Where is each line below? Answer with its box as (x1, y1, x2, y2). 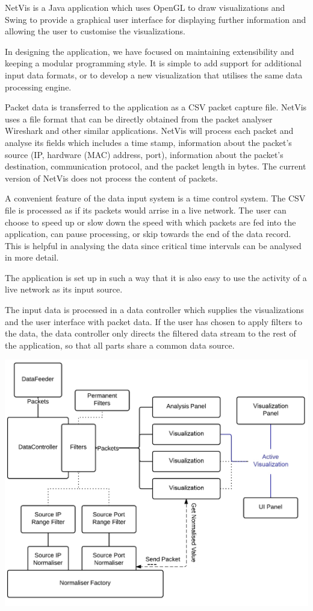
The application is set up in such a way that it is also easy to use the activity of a (5, 271, 307, 283)
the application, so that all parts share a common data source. (5, 338, 235, 351)
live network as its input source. (5, 283, 123, 296)
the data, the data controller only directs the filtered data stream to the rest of (5, 327, 296, 340)
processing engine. (5, 80, 72, 93)
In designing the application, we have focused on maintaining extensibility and (5, 45, 294, 57)
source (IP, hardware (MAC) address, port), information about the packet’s (5, 148, 284, 160)
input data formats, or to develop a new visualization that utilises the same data (5, 68, 303, 81)
